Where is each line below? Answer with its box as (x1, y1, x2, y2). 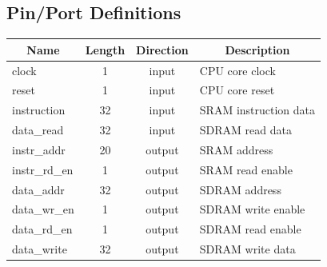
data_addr (12, 181, 65, 197)
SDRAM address (199, 181, 281, 197)
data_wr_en (12, 201, 74, 217)
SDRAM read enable (199, 221, 301, 237)
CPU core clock (199, 62, 276, 78)
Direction (136, 41, 189, 58)
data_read (12, 122, 64, 138)
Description (225, 41, 290, 58)
